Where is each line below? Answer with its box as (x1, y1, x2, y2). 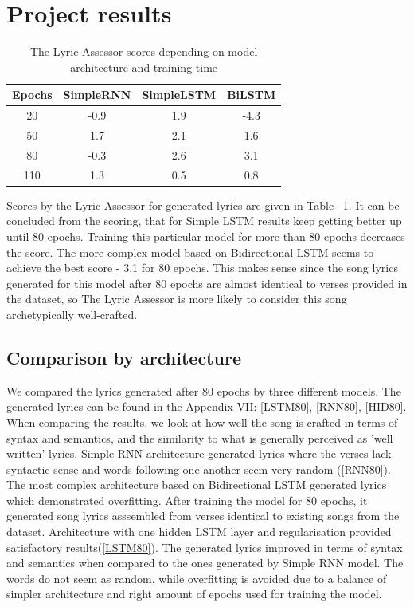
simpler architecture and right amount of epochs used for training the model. (6, 585, 382, 602)
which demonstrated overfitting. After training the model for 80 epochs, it (6, 491, 368, 508)
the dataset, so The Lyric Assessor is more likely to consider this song (6, 290, 347, 307)
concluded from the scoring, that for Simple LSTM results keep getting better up (6, 212, 402, 229)
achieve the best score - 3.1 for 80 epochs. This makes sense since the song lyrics (6, 259, 398, 276)
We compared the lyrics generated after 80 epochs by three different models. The (6, 382, 401, 399)
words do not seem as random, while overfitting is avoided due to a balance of (6, 570, 387, 586)
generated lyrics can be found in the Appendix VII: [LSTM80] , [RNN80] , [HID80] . (6, 398, 407, 415)
